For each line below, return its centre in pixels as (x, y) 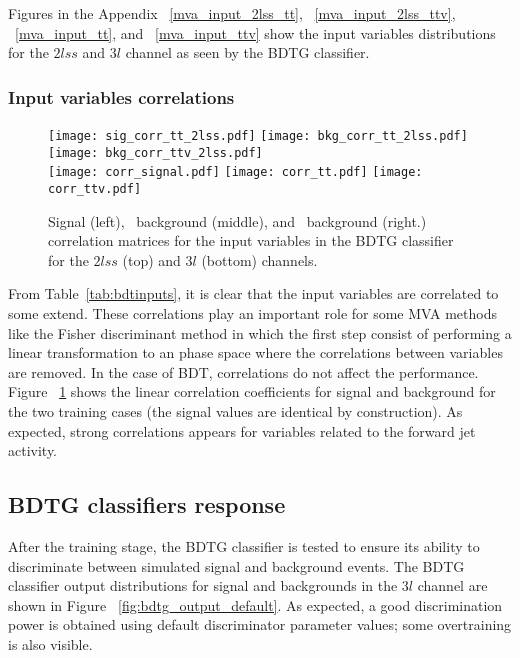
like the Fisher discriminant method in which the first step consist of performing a (260, 332)
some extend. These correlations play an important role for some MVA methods (252, 313)
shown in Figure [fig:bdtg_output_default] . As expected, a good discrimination (255, 604)
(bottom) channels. (259, 259)
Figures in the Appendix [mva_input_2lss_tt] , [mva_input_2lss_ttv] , (232, 13)
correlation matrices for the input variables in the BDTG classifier (251, 240)
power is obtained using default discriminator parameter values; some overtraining (260, 624)
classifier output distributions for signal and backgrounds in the (203, 585)
